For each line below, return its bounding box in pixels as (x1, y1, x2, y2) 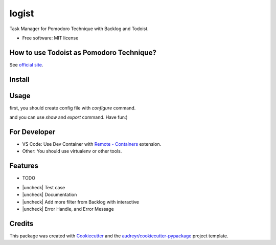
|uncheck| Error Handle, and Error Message (22, 206, 114, 212)
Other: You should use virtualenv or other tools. (22, 148, 122, 154)
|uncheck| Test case (22, 184, 65, 190)
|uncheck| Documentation (22, 192, 77, 198)
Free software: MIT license (22, 35, 79, 41)
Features (9, 162, 38, 170)
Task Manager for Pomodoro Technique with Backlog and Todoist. (9, 26, 149, 32)
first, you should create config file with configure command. (9, 105, 136, 111)
